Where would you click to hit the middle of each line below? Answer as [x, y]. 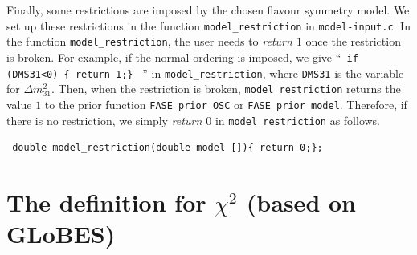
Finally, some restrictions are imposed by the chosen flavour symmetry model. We [208, 10]
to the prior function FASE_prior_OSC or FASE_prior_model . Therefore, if [226, 104]
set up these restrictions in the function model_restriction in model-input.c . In [208, 25]
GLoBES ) [61, 234]
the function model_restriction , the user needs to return [149, 41]
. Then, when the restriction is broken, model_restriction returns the [226, 89]
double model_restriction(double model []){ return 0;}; [168, 148]
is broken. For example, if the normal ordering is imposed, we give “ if [182, 57]
